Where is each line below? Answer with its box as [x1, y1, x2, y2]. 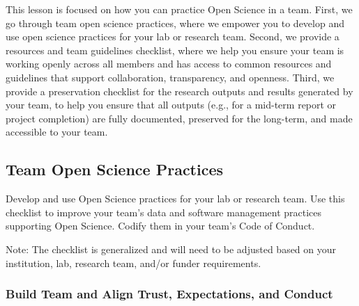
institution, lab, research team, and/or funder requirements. [6, 255, 261, 270]
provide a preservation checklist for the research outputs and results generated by [6, 83, 353, 98]
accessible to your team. [6, 124, 108, 139]
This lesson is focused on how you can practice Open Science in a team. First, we [6, 2, 353, 16]
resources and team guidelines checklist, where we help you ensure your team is [6, 42, 344, 57]
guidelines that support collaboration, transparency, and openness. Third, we [6, 70, 335, 84]
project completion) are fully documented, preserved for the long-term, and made [6, 111, 353, 125]
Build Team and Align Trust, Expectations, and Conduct [6, 285, 333, 303]
